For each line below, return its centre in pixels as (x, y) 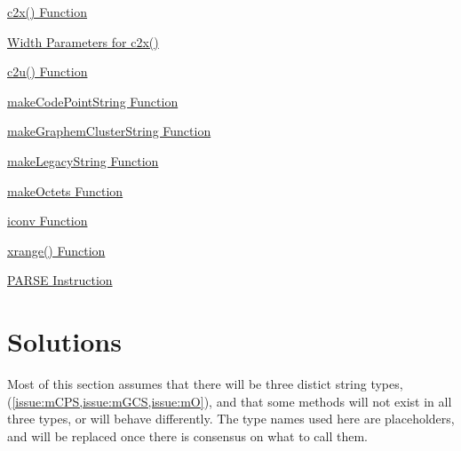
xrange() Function (56, 250)
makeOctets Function (65, 190)
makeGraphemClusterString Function (109, 131)
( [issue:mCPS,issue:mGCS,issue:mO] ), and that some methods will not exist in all (230, 401)
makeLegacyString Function (83, 160)
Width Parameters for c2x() (83, 41)
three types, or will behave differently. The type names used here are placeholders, (231, 419)
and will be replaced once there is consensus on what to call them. (187, 435)
